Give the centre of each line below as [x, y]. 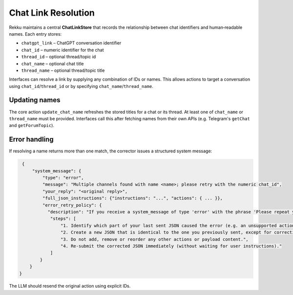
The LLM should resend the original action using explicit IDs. [70, 286]
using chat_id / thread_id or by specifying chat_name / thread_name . [81, 86]
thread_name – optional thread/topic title [63, 70]
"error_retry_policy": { [72, 205]
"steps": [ [63, 219]
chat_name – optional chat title [52, 63]
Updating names [35, 100]
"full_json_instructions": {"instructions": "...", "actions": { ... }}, [133, 198]
